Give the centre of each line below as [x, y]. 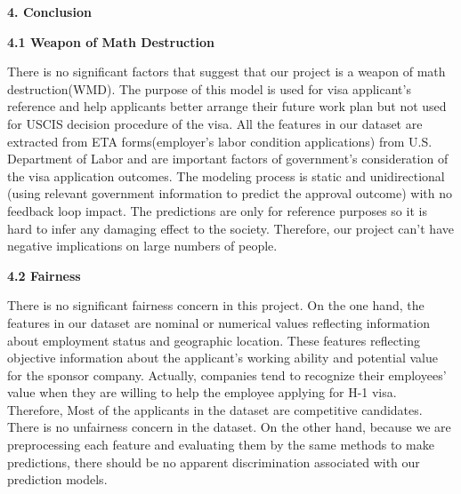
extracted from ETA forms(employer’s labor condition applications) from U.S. [220, 141]
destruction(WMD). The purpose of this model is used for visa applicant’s [209, 88]
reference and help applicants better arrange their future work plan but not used [227, 106]
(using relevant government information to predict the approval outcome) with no [230, 193]
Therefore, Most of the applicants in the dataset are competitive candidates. [215, 409]
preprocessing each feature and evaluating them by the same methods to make [221, 445]
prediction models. [57, 479]
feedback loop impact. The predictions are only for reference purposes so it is [217, 210]
